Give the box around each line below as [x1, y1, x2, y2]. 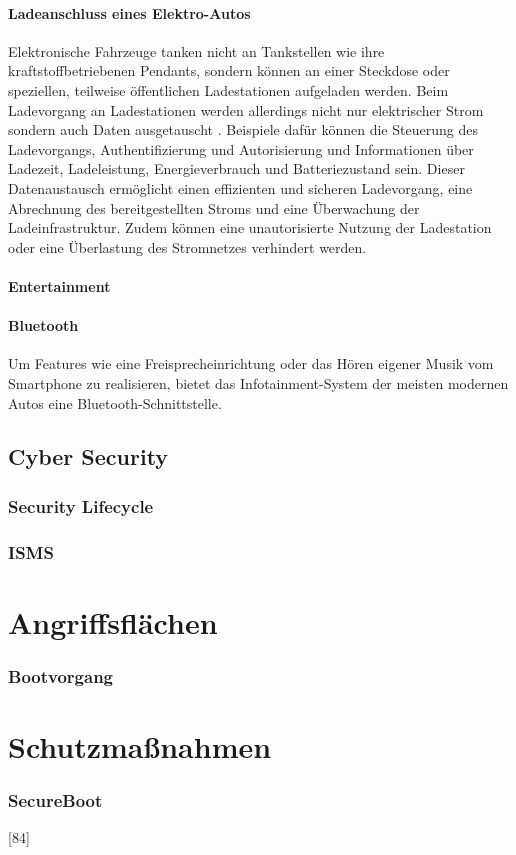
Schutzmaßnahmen [8, 725, 272, 766]
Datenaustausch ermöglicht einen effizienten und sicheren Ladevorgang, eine [8, 177, 473, 198]
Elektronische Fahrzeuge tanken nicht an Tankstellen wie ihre [8, 40, 385, 61]
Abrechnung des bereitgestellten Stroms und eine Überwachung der [8, 197, 420, 218]
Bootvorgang [8, 663, 114, 688]
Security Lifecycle [8, 493, 154, 518]
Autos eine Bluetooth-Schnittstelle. [8, 392, 222, 413]
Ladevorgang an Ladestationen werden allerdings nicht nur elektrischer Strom [8, 99, 484, 120]
